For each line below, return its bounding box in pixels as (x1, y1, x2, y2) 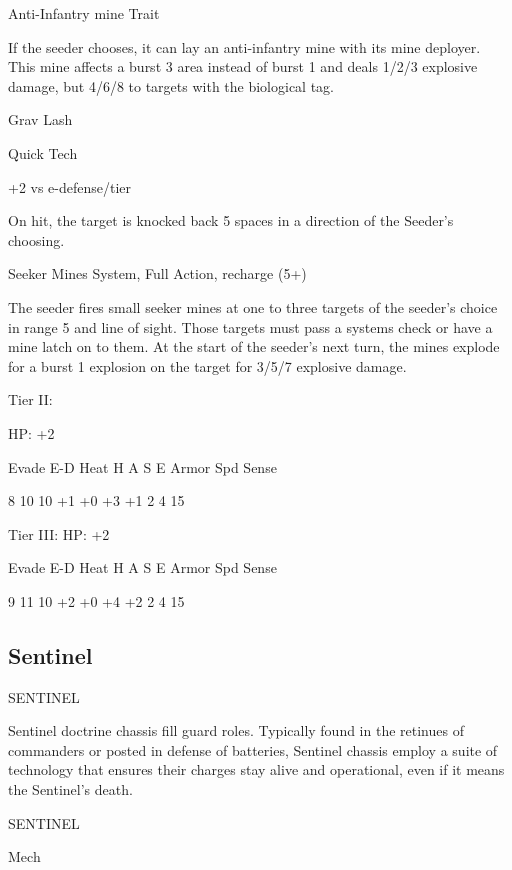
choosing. (8, 229, 65, 250)
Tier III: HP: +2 (8, 523, 110, 544)
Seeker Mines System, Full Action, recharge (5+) (8, 263, 307, 284)
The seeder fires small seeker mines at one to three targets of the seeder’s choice (8, 296, 498, 317)
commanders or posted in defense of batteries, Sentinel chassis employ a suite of (8, 739, 498, 760)
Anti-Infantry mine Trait (8, 3, 160, 23)
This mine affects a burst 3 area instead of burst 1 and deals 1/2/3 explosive (8, 56, 478, 77)
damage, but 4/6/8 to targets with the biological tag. (8, 75, 335, 96)
